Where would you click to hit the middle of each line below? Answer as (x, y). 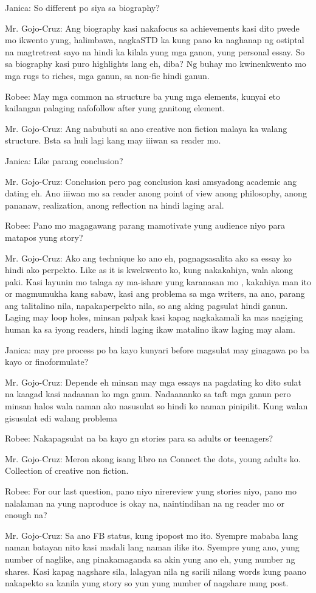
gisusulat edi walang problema (61, 418)
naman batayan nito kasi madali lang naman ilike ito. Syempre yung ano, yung (152, 547)
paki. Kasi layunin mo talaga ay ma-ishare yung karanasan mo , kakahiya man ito (158, 281)
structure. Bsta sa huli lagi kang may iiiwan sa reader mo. (113, 140)
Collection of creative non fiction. (67, 470)
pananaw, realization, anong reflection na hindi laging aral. (115, 205)
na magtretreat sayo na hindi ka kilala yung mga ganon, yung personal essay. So (155, 51)
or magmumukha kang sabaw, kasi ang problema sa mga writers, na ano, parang (155, 293)
